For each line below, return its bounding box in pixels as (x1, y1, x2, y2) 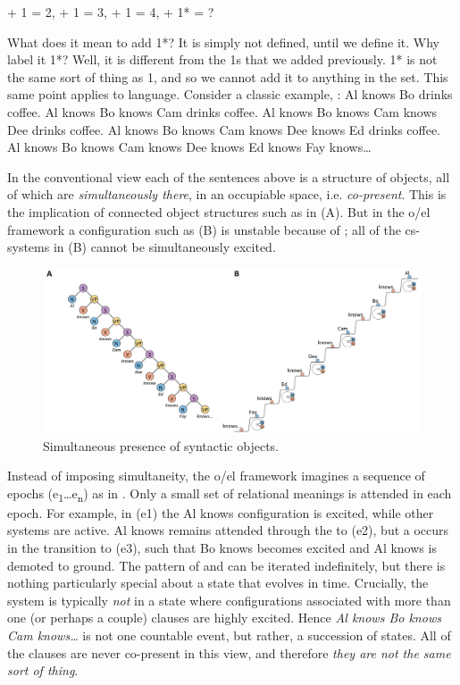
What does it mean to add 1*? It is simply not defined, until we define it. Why (7, 32, 440, 51)
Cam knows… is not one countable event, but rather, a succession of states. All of (7, 626, 451, 645)
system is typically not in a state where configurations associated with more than (7, 590, 451, 609)
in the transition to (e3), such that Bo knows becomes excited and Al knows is (7, 539, 437, 557)
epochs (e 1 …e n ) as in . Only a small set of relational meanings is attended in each (7, 483, 452, 505)
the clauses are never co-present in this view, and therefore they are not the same (7, 643, 451, 662)
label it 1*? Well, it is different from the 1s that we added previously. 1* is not (7, 50, 438, 69)
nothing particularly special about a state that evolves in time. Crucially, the (7, 573, 429, 592)
